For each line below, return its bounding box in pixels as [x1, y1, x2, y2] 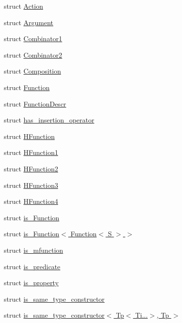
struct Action [4, 1, 44, 11]
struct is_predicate [4, 261, 61, 271]
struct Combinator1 [4, 33, 62, 44]
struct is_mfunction [4, 245, 63, 255]
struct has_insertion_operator [4, 115, 94, 125]
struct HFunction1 [4, 147, 58, 157]
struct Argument [4, 17, 54, 27]
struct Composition [4, 66, 61, 76]
